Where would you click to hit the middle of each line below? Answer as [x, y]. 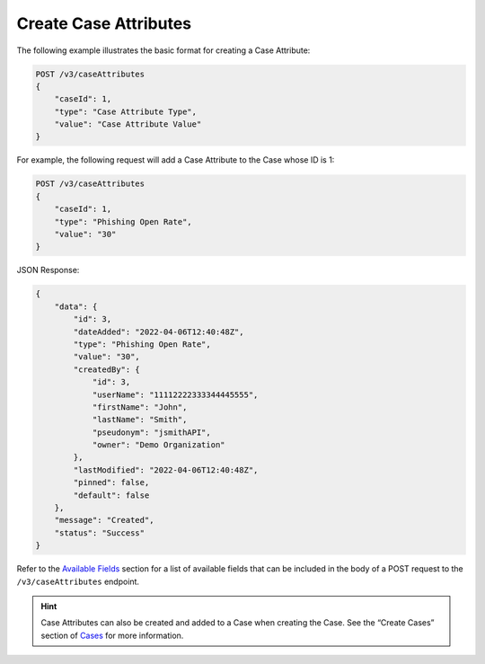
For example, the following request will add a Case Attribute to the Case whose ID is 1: [176, 160]
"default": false [111, 495]
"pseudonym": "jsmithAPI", [151, 432]
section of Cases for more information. [112, 635]
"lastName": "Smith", [140, 420]
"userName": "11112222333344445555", [175, 394]
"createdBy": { [107, 369]
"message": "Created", [104, 520]
